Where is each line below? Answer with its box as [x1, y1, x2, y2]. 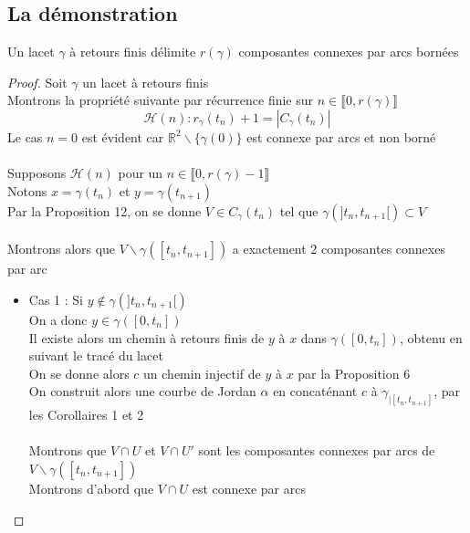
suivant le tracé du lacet [28, 346, 163, 365]
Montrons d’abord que [28, 478, 154, 497]
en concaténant [273, 381, 358, 401]
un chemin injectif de [143, 363, 261, 382]
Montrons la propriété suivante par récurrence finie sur [7, 90, 314, 110]
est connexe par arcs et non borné [246, 127, 436, 146]
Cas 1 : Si [28, 289, 83, 308]
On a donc [28, 309, 88, 329]
